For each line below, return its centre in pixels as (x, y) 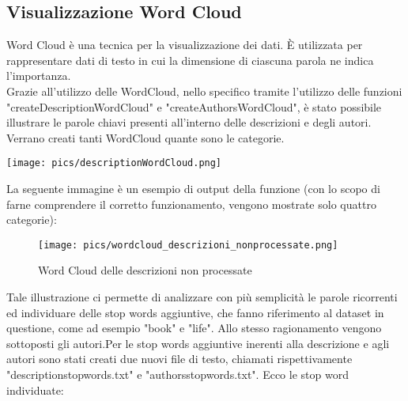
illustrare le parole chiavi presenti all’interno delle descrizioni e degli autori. (189, 122)
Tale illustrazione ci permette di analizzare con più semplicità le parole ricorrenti (202, 297)
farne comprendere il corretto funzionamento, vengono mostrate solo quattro (191, 204)
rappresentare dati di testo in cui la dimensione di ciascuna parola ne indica (190, 60)
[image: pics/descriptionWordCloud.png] (114, 163)
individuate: (35, 390)
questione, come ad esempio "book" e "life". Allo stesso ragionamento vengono (194, 328)
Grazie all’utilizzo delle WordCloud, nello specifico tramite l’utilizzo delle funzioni (204, 91)
